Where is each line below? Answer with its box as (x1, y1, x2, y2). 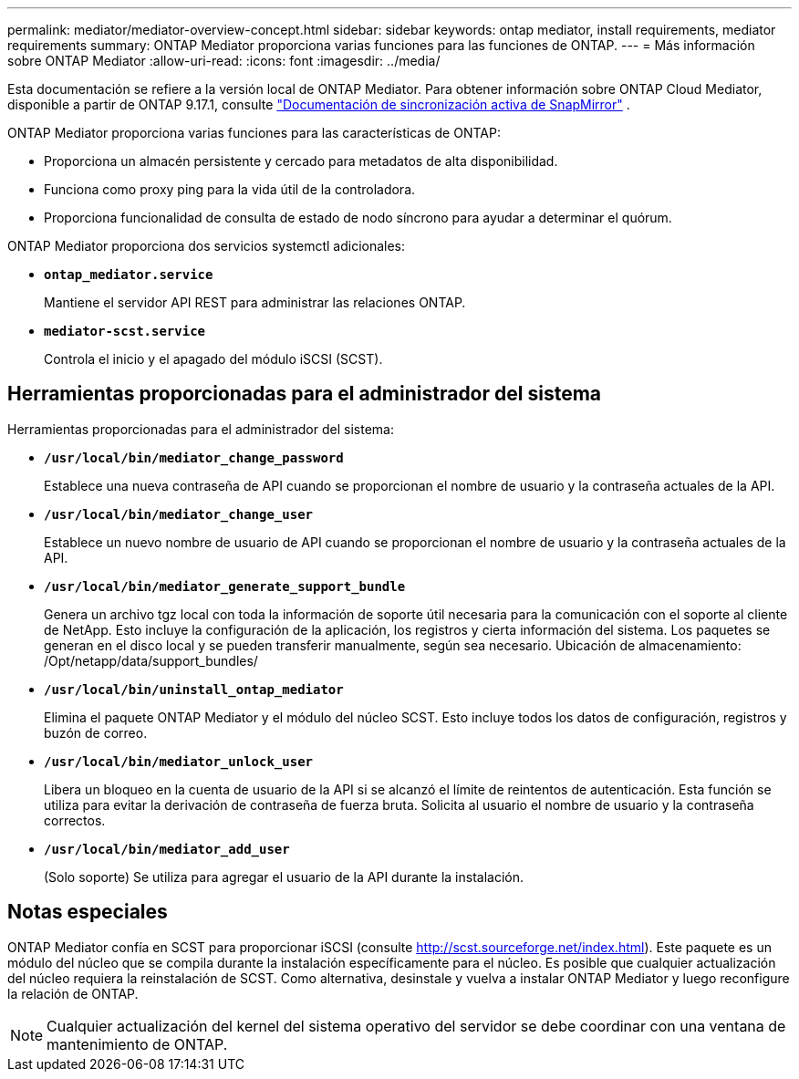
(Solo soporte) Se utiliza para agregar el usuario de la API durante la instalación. (44, 868, 524, 885)
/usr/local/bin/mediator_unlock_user (44, 753, 314, 769)
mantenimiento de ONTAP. (47, 1034, 228, 1053)
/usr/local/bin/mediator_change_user (44, 506, 314, 522)
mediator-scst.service (44, 324, 206, 338)
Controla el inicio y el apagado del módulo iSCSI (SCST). (44, 351, 383, 367)
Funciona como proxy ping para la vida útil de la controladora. (44, 182, 416, 197)
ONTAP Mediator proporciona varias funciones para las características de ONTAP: (7, 125, 501, 140)
